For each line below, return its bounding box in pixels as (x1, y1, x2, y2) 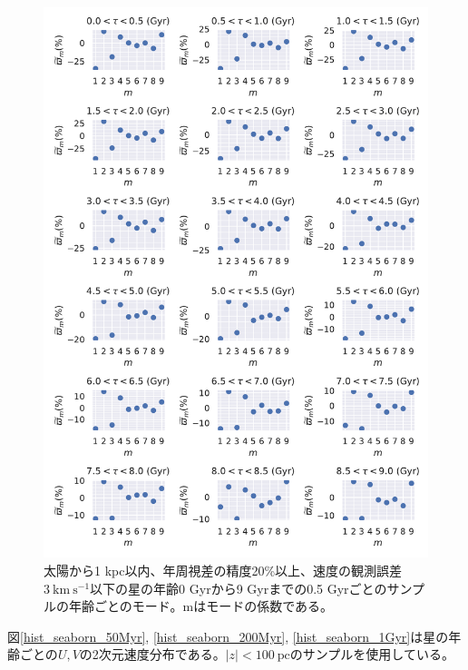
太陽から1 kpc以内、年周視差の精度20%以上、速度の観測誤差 (44, 560, 403, 579)
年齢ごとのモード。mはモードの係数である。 (68, 596, 334, 616)
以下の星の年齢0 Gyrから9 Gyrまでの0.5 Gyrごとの (90, 578, 387, 597)
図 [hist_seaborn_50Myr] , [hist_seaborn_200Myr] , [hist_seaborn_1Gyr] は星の (7, 626, 449, 645)
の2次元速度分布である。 (79, 645, 226, 664)
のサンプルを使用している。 (289, 645, 454, 664)
